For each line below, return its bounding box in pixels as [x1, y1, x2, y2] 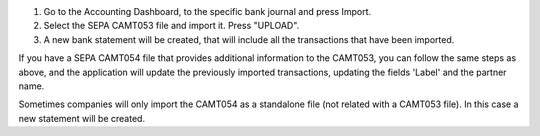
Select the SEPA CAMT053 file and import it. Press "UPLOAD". [43, 20, 300, 32]
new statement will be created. [18, 112, 145, 124]
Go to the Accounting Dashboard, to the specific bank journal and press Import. [43, 6, 372, 17]
